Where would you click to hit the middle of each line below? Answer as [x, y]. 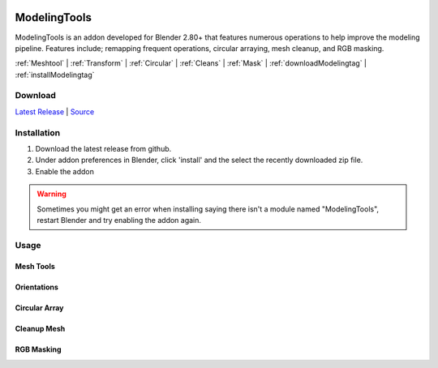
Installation [38, 132]
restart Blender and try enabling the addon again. [119, 220]
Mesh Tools [35, 267]
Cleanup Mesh [40, 329]
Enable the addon [65, 171]
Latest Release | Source [55, 111]
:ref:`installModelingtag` [55, 75]
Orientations [36, 287]
